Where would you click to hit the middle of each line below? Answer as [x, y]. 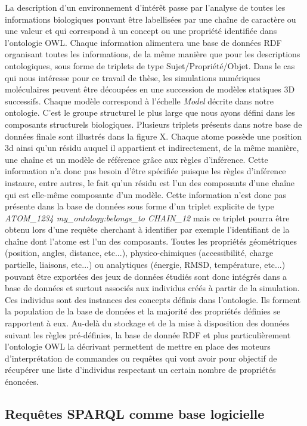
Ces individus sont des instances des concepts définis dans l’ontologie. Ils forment [153, 299]
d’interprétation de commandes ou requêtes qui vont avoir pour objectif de [141, 358]
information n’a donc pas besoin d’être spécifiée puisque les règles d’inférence [145, 171]
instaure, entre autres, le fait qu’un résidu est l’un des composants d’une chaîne [150, 182]
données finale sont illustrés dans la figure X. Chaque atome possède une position [153, 136]
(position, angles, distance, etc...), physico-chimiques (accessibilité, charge [139, 253]
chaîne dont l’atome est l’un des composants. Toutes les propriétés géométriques [151, 241]
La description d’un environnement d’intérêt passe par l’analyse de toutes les [145, 7]
